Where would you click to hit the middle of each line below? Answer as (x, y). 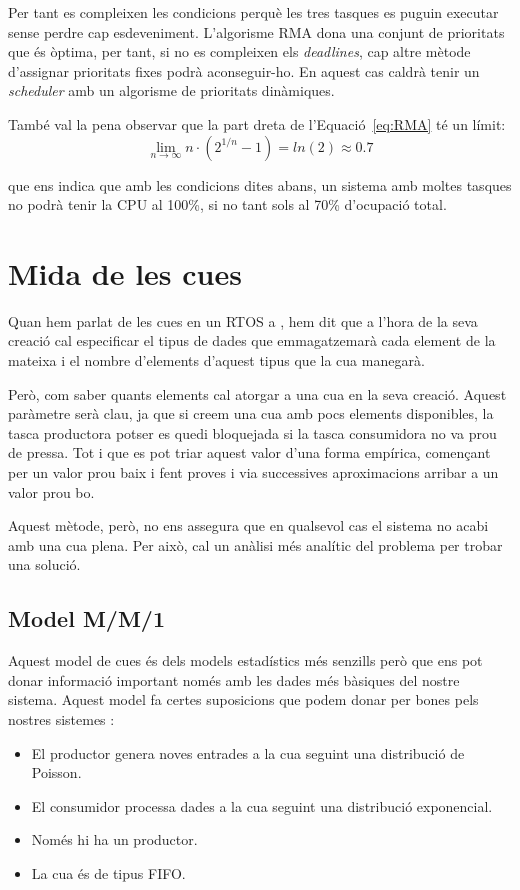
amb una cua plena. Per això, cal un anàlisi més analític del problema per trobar (255, 544)
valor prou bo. (51, 491)
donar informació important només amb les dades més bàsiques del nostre (234, 679)
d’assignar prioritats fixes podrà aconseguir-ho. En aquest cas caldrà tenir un (244, 70)
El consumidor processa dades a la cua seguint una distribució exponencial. (262, 805)
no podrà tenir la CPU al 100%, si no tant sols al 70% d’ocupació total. (227, 204)
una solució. (44, 564)
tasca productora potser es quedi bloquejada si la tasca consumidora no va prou (252, 432)
